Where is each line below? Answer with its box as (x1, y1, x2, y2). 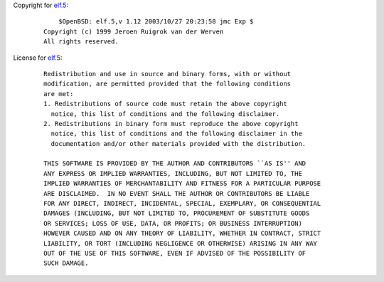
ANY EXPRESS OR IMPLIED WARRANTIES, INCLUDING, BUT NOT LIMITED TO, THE (43, 169, 302, 177)
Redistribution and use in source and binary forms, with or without (43, 70, 292, 78)
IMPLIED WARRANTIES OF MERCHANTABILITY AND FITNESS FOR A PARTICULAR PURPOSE (43, 179, 321, 188)
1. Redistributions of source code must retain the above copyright (43, 100, 287, 108)
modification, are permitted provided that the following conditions (43, 80, 292, 88)
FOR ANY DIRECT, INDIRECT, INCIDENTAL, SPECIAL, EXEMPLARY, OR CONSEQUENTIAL (43, 199, 321, 208)
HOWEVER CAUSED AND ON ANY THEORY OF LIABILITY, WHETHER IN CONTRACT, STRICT (43, 229, 321, 238)
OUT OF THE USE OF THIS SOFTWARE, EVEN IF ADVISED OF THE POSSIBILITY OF (43, 249, 306, 257)
